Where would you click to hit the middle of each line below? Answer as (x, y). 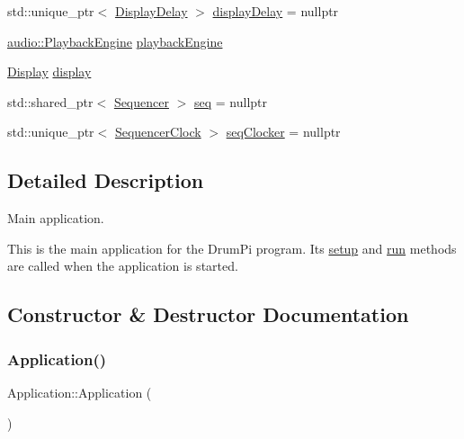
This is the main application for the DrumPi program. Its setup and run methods (232, 248)
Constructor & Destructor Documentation (208, 314)
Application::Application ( (80, 392)
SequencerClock (158, 132)
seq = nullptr (231, 101)
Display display (49, 72)
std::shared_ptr (50, 101)
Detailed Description (106, 180)
